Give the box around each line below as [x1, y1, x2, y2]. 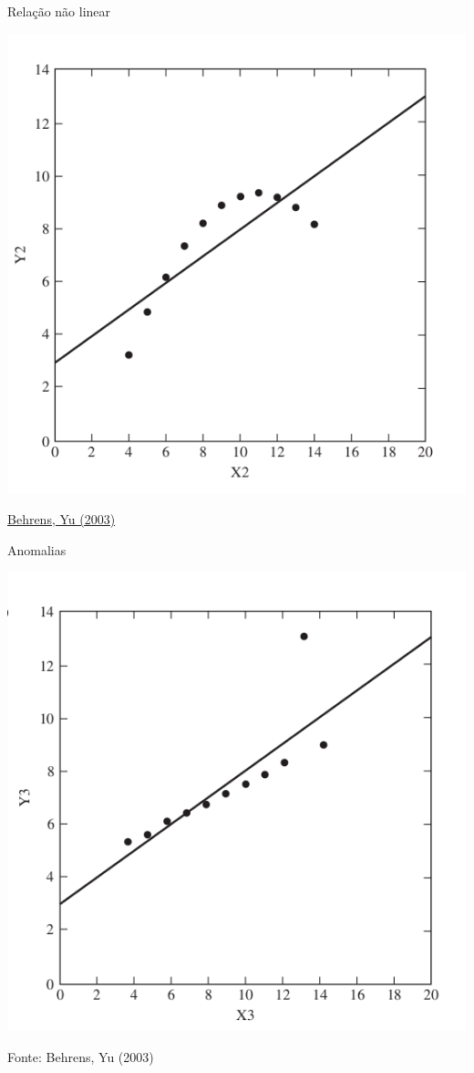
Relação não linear [7, 2, 111, 20]
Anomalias [7, 540, 67, 559]
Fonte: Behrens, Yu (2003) [7, 1047, 154, 1067]
